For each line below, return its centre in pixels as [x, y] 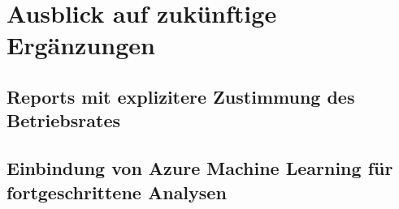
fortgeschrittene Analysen [117, 192]
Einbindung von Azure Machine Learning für [200, 168]
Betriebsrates [63, 120]
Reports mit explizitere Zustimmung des [181, 96]
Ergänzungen [81, 45]
